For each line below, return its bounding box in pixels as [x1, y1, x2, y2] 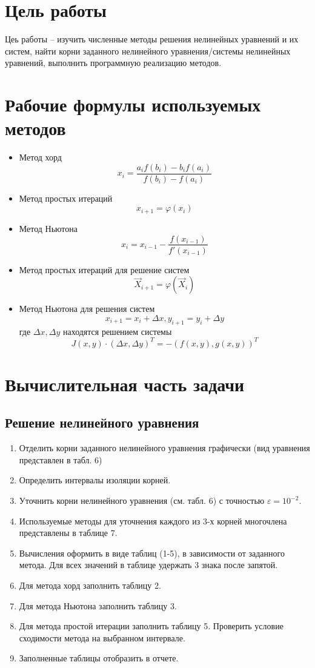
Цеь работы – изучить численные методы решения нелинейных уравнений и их [5, 33, 299, 45]
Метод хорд [19, 151, 62, 164]
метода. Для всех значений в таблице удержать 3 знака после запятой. [19, 558, 278, 571]
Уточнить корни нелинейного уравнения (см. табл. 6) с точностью [19, 494, 265, 507]
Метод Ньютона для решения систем [19, 302, 155, 315]
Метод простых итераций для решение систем [19, 263, 190, 276]
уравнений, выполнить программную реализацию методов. [5, 56, 222, 69]
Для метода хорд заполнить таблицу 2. [19, 578, 161, 591]
